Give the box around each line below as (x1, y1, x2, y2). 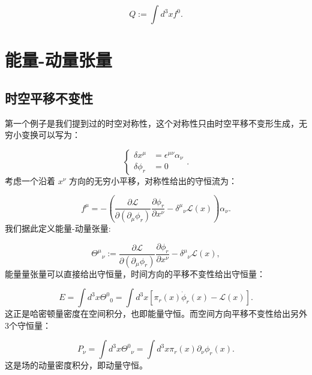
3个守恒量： (5, 319, 51, 331)
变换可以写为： (21, 128, 80, 141)
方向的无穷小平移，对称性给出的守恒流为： (68, 174, 237, 187)
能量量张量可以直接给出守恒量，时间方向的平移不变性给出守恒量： (5, 267, 265, 280)
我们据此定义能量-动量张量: (5, 222, 111, 235)
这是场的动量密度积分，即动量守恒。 (5, 359, 148, 371)
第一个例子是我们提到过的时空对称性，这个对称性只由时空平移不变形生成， (5, 116, 299, 129)
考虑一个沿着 (5, 174, 55, 187)
